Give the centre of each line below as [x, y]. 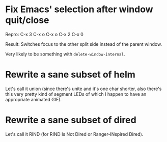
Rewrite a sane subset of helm [71, 75]
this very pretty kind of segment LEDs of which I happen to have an [76, 94]
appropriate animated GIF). [34, 99]
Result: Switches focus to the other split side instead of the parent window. [84, 44]
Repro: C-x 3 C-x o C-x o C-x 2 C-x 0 [45, 34]
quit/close [27, 20]
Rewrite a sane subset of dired [71, 120]
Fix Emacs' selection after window [79, 9]
